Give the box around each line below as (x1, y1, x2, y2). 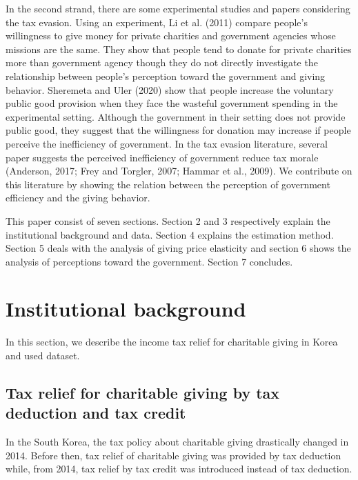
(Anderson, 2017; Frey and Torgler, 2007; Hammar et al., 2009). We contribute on (6, 163, 352, 178)
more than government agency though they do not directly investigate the (6, 55, 318, 70)
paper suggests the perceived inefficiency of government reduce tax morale (6, 150, 319, 164)
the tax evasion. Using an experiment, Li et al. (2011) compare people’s (6, 14, 308, 29)
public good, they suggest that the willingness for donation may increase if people (6, 123, 351, 137)
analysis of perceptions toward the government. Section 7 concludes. (6, 254, 293, 268)
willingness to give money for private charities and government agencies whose (6, 28, 336, 43)
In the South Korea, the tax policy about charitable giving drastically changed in (6, 434, 349, 449)
